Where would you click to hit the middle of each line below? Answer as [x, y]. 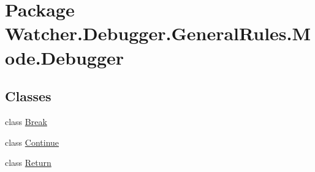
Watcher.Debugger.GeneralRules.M [158, 33]
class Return [28, 163]
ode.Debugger [65, 57]
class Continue [32, 142]
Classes [28, 96]
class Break [26, 121]
